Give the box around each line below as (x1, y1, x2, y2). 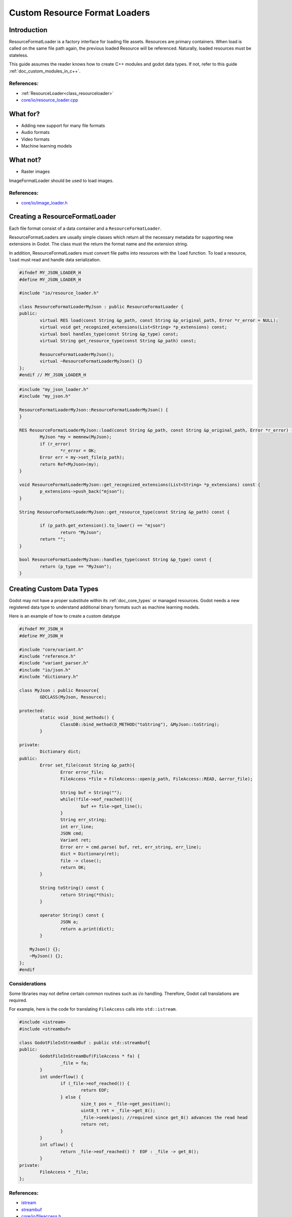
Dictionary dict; (39, 749, 81, 755)
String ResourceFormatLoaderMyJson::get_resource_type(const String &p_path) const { (19, 509, 230, 515)
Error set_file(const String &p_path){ (39, 762, 135, 768)
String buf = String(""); (60, 790, 122, 795)
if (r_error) (39, 441, 71, 446)
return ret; (80, 1122, 109, 1127)
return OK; (60, 865, 86, 870)
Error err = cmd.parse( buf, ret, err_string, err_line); (60, 844, 202, 849)
